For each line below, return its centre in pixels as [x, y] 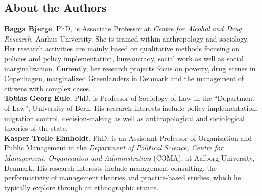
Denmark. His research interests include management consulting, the [110, 167]
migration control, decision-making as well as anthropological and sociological [124, 118]
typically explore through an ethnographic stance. [81, 187]
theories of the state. [36, 128]
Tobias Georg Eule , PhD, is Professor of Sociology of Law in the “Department [129, 98]
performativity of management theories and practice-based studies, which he [123, 178]
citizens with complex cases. [47, 88]
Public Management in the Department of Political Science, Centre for [114, 148]
